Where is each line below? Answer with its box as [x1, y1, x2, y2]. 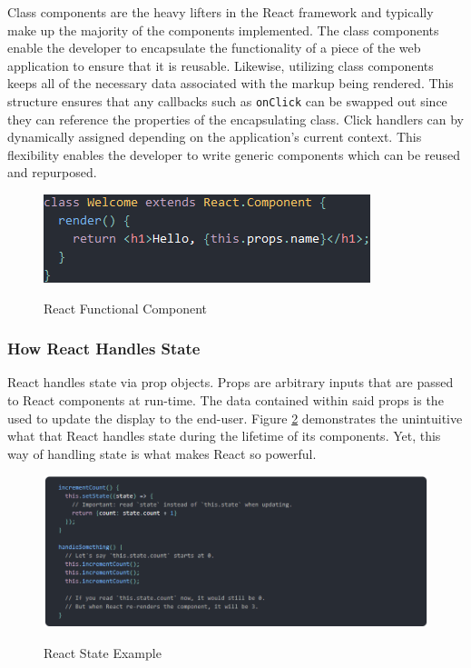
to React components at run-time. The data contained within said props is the [7, 391, 444, 409]
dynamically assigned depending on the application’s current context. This [7, 127, 422, 146]
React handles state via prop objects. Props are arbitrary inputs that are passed [7, 373, 454, 392]
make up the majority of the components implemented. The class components [7, 20, 439, 39]
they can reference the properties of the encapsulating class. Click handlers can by [7, 109, 465, 128]
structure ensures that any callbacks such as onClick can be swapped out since [7, 91, 447, 110]
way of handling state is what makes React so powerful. [7, 444, 317, 463]
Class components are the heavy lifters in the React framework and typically [7, 3, 434, 21]
